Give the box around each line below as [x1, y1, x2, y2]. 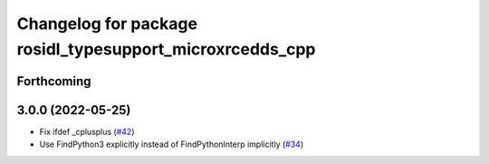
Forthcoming [16, 73, 91, 89]
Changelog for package [16, 14, 198, 34]
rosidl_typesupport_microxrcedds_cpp [16, 39, 316, 59]
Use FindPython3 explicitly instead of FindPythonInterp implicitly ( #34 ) [39, 139, 303, 150]
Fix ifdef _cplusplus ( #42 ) [39, 126, 135, 137]
